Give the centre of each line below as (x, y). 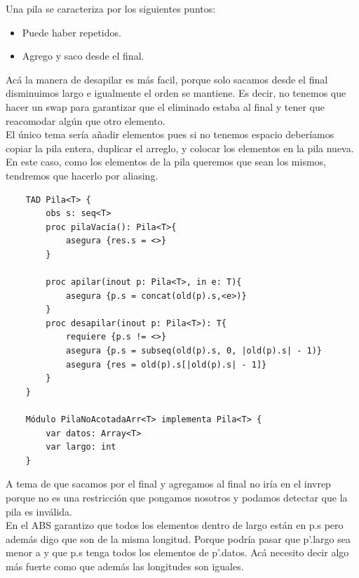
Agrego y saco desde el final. (83, 56)
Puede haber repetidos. (72, 32)
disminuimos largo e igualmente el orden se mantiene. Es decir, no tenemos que (176, 93)
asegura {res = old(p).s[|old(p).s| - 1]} (166, 364)
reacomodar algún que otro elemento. (86, 120)
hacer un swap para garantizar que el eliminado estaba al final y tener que (165, 106)
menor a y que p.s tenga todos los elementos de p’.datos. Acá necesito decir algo (177, 552)
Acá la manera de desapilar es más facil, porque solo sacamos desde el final (167, 79)
